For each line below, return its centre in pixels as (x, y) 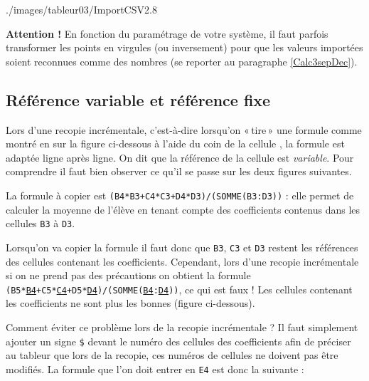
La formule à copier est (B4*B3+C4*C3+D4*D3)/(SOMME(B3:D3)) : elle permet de (180, 195)
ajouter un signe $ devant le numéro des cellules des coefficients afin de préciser (178, 341)
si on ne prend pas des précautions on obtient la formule (128, 275)
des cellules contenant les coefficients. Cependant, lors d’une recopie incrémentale (182, 261)
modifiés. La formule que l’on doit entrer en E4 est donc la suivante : (155, 369)
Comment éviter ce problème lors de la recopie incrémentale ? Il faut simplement (182, 327)
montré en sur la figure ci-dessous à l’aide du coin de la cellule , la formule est (175, 143)
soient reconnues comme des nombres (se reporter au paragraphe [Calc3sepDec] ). (182, 61)
